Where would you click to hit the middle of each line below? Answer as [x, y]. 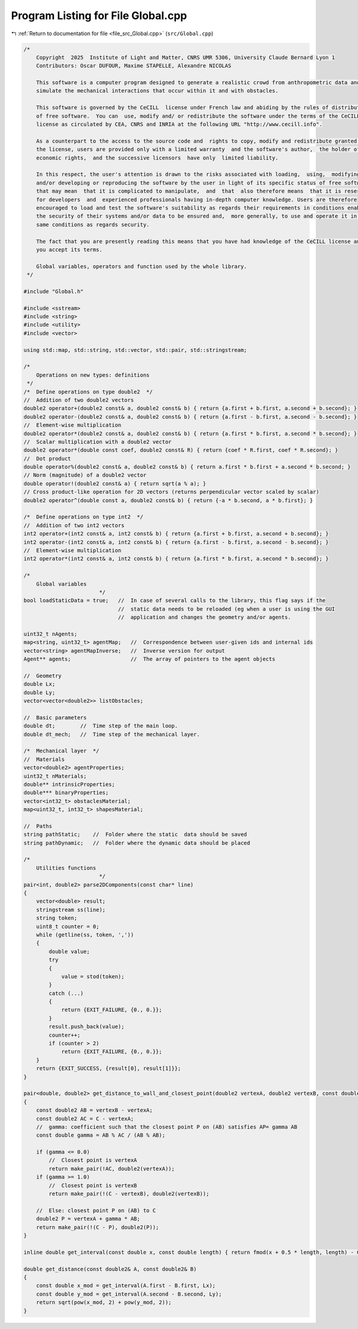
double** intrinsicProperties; [70, 784]
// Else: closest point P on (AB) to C [96, 1210]
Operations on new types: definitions [93, 375]
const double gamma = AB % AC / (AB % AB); [101, 1135]
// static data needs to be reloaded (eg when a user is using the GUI [226, 609]
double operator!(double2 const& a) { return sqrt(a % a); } [115, 483]
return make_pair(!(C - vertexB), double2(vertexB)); [129, 1194]
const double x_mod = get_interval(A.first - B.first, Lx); [126, 1286]
